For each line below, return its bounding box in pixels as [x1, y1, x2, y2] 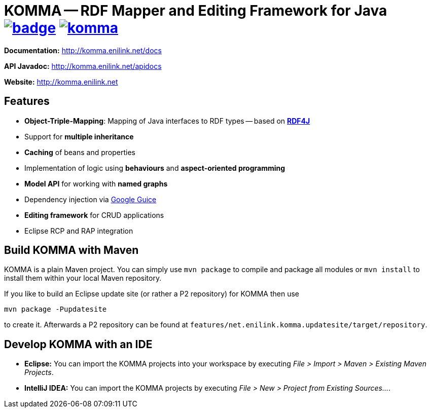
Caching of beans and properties [24, 147, 135, 157]
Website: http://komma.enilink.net [4, 77, 118, 86]
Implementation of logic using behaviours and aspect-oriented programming [24, 163, 285, 172]
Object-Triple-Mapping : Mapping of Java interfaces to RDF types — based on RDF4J [24, 116, 310, 125]
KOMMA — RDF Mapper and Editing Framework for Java [4, 2, 387, 19]
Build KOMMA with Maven [4, 244, 139, 257]
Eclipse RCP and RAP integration [24, 226, 133, 235]
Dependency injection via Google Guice [24, 195, 157, 204]
